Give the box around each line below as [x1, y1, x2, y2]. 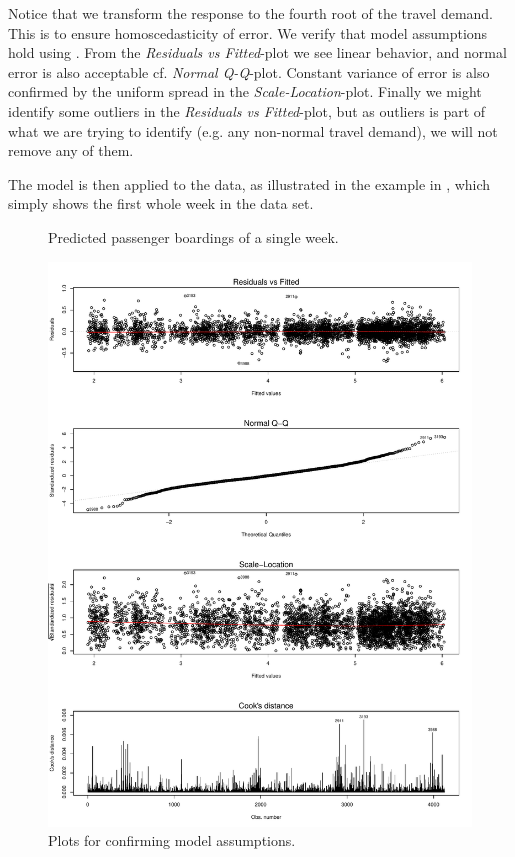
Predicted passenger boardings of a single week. [48, 226, 339, 247]
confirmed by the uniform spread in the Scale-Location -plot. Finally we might [8, 81, 482, 102]
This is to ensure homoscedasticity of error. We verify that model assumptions [8, 22, 488, 43]
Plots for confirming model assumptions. [48, 830, 296, 851]
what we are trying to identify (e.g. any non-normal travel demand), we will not [8, 120, 498, 141]
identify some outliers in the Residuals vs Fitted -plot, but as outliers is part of [8, 100, 486, 121]
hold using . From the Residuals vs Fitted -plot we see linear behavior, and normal [8, 42, 507, 63]
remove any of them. [8, 140, 134, 161]
